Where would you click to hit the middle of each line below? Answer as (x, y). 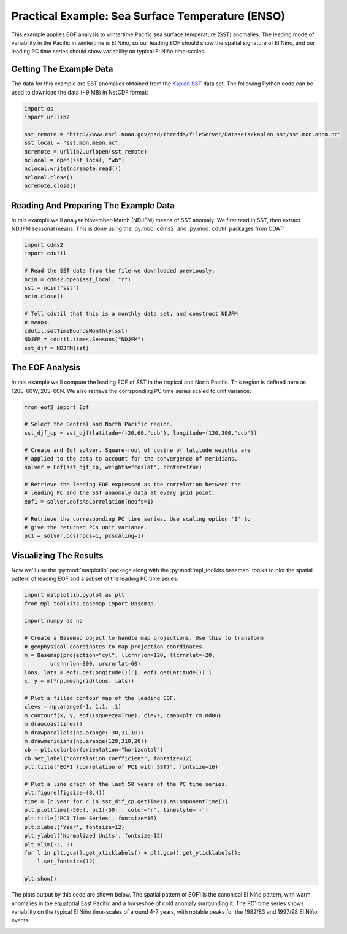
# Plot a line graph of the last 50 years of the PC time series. (126, 784)
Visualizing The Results (57, 555)
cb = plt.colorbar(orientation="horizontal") (94, 750)
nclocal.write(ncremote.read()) (73, 169)
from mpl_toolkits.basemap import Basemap (89, 604)
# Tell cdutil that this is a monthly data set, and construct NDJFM (131, 314)
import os (39, 108)
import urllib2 (47, 117)
